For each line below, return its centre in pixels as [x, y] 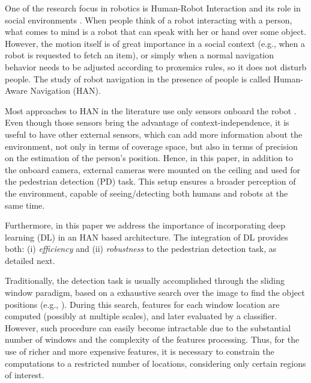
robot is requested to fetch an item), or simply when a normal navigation [139, 55]
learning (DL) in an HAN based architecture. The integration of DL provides [146, 237]
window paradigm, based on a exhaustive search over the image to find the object [155, 293]
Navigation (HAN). [65, 90]
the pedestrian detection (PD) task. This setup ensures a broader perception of [150, 181]
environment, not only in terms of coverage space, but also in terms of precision [151, 146]
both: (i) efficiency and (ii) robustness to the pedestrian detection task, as [141, 249]
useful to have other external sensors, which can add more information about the [154, 134]
